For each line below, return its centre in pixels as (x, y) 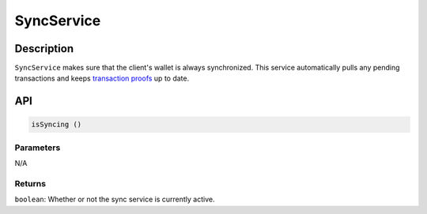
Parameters (38, 148)
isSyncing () (57, 125)
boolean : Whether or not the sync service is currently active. (115, 199)
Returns (30, 183)
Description (44, 49)
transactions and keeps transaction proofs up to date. (102, 78)
